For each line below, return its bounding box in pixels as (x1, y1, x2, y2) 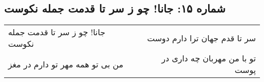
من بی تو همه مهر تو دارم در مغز (8, 58, 123, 70)
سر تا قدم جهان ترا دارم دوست (147, 32, 256, 44)
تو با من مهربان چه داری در (161, 52, 256, 64)
